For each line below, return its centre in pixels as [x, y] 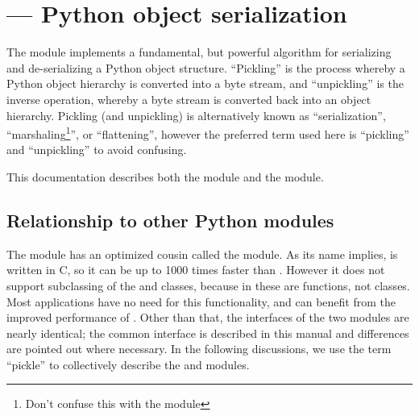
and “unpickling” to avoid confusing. [97, 150]
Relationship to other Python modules [170, 220]
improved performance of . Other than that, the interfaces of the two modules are [208, 317]
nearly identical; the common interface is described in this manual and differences [208, 333]
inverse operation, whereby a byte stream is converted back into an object [189, 99]
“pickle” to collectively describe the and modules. [128, 364]
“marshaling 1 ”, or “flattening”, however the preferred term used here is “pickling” [208, 133]
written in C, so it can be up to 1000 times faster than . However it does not [196, 270]
